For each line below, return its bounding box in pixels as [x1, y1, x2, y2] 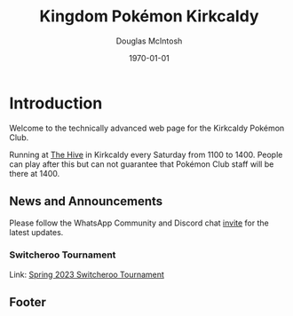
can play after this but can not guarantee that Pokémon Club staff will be [9, 158, 274, 170]
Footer [9, 295, 47, 310]
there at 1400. [9, 168, 60, 178]
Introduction [9, 93, 103, 113]
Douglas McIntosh [115, 36, 183, 46]
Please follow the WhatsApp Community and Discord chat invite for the [9, 217, 269, 228]
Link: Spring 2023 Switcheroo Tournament [9, 269, 164, 280]
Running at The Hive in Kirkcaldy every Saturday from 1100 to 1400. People [9, 149, 283, 160]
